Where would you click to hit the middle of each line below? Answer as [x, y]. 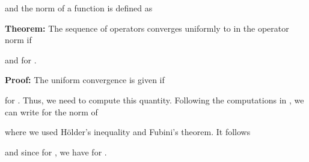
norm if [18, 40]
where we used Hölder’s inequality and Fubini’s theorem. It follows [128, 132]
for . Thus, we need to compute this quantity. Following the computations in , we [154, 100]
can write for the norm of [51, 111]
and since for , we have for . [56, 152]
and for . [21, 59]
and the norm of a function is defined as [79, 8]
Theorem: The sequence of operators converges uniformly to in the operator [147, 28]
